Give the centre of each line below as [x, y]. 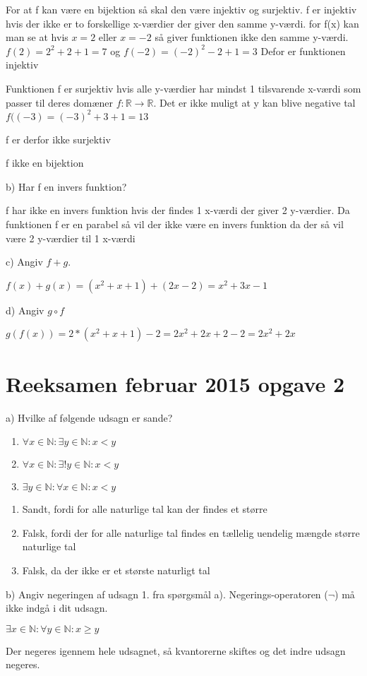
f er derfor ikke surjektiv [58, 139]
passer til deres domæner [59, 102]
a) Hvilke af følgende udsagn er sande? [89, 417]
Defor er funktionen [303, 51]
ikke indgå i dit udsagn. [57, 608]
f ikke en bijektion [45, 163]
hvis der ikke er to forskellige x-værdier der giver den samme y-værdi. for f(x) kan [182, 23]
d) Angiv [25, 310]
